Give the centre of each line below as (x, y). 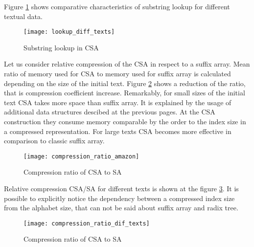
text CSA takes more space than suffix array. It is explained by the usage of (118, 102)
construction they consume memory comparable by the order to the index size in (125, 121)
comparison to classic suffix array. (54, 141)
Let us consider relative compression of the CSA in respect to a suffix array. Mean (127, 64)
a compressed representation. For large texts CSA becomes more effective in (118, 131)
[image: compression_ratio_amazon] (81, 156)
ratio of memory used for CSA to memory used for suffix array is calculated (117, 74)
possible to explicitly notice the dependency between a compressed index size (119, 198)
